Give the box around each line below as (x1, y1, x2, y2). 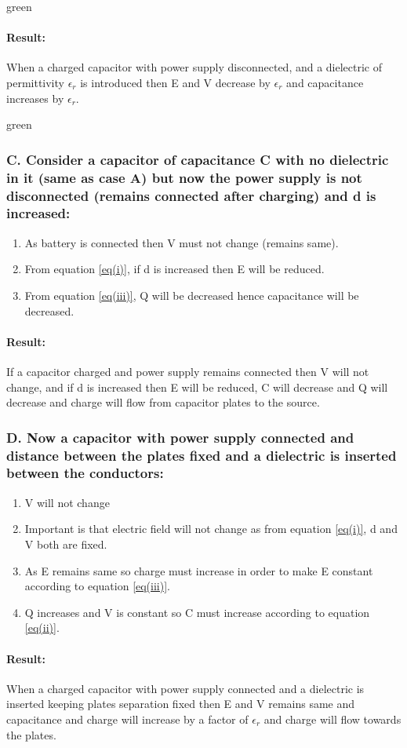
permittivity (6, 74, 64, 90)
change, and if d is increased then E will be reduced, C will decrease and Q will (6, 378, 388, 395)
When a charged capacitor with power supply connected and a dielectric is (6, 680, 365, 696)
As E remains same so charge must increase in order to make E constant (24, 562, 373, 578)
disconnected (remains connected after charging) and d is (6, 185, 376, 205)
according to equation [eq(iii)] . (24, 578, 170, 594)
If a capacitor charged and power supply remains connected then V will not (6, 363, 369, 379)
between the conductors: (6, 463, 164, 483)
